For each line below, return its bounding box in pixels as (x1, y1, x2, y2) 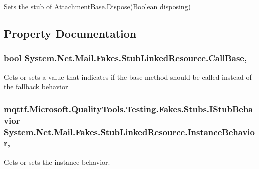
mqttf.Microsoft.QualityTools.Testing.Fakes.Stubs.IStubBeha (4, 102, 253, 115)
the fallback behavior (4, 81, 68, 92)
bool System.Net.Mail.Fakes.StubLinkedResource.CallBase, (4, 52, 247, 64)
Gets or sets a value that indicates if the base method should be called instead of (4, 71, 252, 82)
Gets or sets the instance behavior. (4, 156, 110, 167)
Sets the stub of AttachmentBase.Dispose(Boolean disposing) (4, 1, 191, 11)
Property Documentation (4, 25, 137, 41)
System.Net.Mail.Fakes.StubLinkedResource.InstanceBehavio (4, 125, 255, 138)
